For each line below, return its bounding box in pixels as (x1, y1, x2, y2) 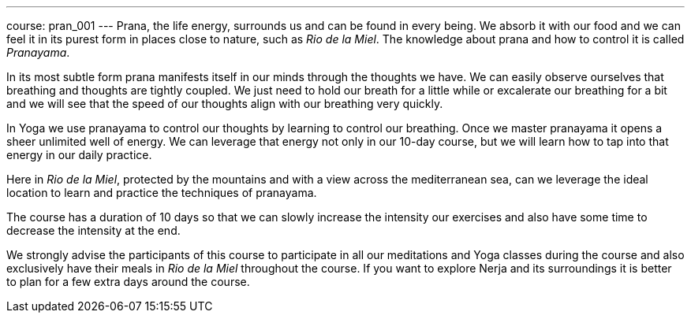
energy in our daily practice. (6, 148, 152, 161)
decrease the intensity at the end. (6, 224, 181, 237)
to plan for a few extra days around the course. (6, 275, 250, 288)
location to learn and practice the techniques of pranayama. (6, 186, 317, 199)
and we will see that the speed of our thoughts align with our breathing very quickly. (6, 97, 443, 110)
